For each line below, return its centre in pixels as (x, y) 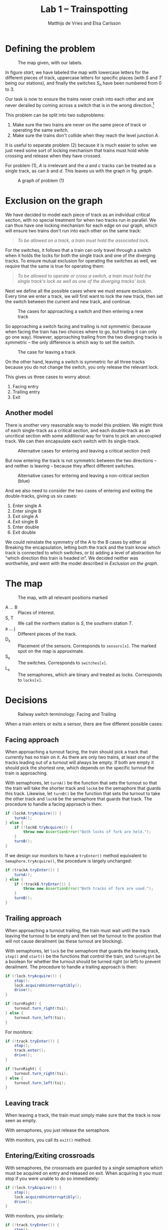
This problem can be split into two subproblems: (55, 115)
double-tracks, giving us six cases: (41, 496)
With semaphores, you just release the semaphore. (58, 1130)
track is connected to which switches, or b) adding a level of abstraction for (83, 552)
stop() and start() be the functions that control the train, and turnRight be (83, 956)
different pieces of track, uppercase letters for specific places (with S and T (83, 78)
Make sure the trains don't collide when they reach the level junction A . (86, 135)
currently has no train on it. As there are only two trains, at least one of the (82, 757)
